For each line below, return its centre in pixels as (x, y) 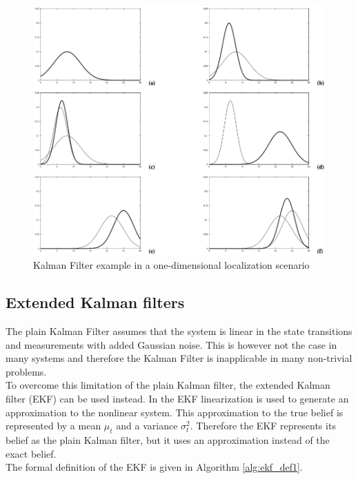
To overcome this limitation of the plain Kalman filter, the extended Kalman (168, 385)
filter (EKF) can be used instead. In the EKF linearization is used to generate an (177, 399)
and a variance (147, 426)
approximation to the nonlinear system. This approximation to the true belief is (175, 412)
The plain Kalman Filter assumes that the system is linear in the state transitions (179, 331)
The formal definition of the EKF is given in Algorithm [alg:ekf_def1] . (154, 467)
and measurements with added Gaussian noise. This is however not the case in (171, 344)
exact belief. (31, 453)
